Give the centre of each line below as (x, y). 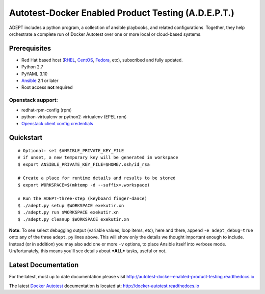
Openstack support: (34, 100)
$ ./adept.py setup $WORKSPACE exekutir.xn (71, 205)
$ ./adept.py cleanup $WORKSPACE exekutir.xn (74, 219)
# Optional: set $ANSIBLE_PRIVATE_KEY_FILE (71, 150)
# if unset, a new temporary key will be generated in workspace (98, 158)
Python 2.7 (32, 67)
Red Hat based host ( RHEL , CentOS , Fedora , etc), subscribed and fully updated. (102, 60)
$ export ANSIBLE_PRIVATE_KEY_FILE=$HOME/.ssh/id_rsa (84, 164)
